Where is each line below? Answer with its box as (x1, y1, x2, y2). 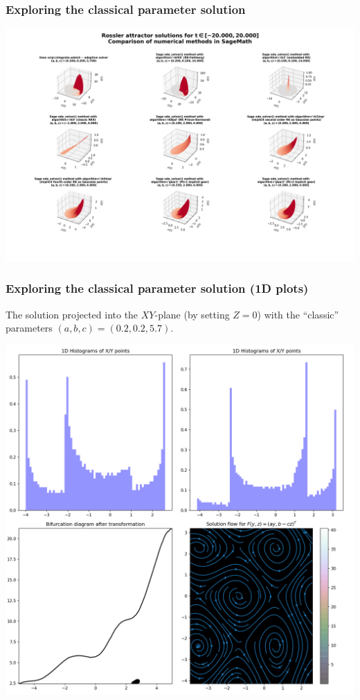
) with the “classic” (257, 307, 339, 321)
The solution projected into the (6, 307, 138, 321)
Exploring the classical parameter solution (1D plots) (6, 280, 309, 297)
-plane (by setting (154, 307, 230, 321)
